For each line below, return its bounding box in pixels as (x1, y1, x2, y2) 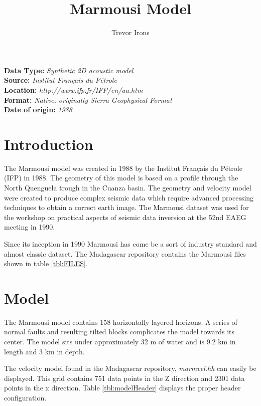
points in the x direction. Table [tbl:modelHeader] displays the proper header (4, 382, 241, 393)
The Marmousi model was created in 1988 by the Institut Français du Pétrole (4, 162, 242, 173)
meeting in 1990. (4, 222, 55, 232)
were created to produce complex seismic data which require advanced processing (4, 192, 254, 202)
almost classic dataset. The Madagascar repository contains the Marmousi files (4, 248, 246, 259)
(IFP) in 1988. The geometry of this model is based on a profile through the (4, 172, 238, 183)
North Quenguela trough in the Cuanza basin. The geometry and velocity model (4, 182, 251, 192)
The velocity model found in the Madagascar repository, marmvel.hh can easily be (4, 363, 256, 373)
